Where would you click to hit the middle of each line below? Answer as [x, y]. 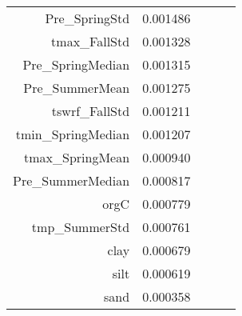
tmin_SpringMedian [73, 134]
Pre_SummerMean [77, 88]
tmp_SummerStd [81, 227]
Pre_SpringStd [87, 18]
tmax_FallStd [91, 41]
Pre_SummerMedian [71, 180]
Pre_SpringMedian [76, 64]
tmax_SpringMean [77, 157]
